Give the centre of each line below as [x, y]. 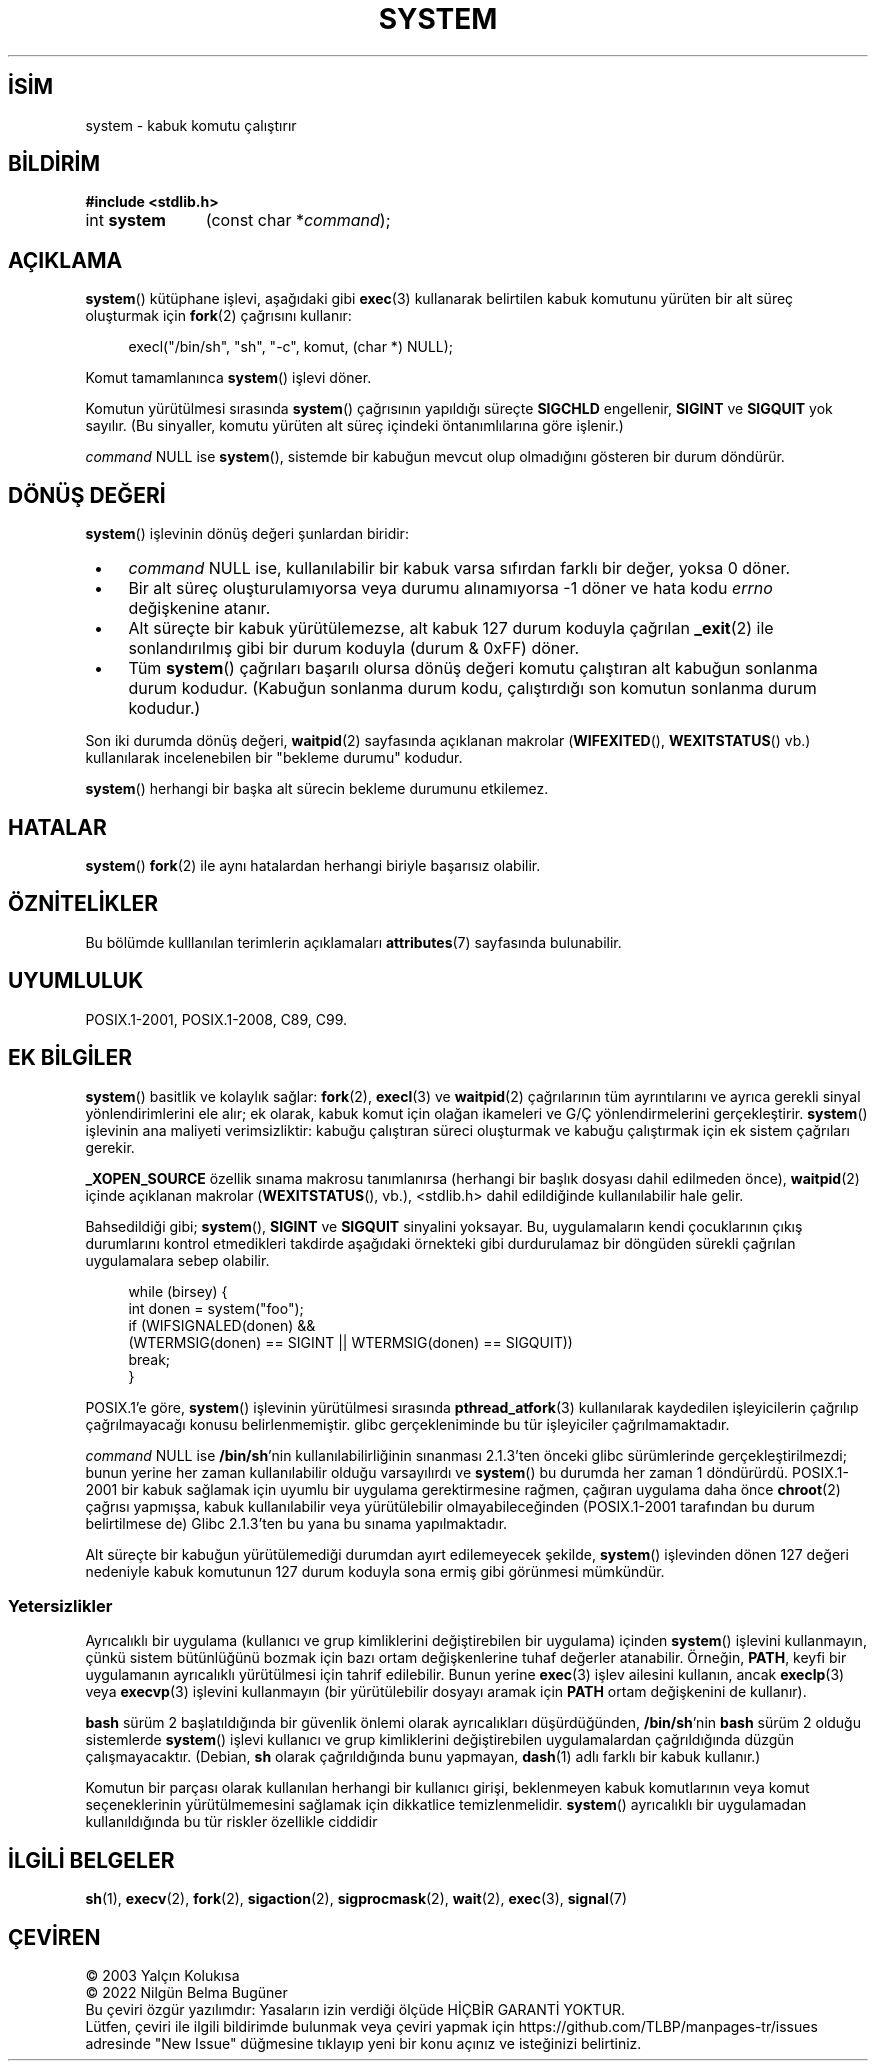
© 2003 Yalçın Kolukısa [162, 1975]
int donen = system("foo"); [216, 1308]
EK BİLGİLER [70, 1058]
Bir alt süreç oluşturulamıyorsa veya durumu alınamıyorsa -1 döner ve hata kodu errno [450, 588]
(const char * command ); [298, 220]
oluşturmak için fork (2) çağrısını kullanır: [218, 316]
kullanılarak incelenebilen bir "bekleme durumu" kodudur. [274, 758]
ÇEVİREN [54, 1937]
